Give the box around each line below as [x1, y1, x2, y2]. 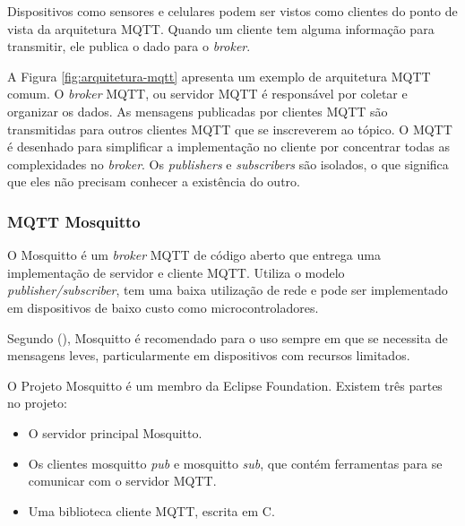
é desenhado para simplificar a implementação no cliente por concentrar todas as [7, 137, 450, 156]
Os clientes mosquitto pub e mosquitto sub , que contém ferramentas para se [28, 453, 443, 472]
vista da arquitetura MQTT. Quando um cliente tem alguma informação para [7, 19, 435, 38]
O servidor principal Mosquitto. [28, 423, 202, 442]
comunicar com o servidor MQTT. [28, 471, 217, 490]
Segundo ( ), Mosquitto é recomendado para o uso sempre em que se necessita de [7, 328, 448, 347]
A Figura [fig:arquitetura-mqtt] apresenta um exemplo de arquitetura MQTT [7, 66, 431, 85]
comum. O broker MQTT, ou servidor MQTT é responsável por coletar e [7, 84, 408, 103]
